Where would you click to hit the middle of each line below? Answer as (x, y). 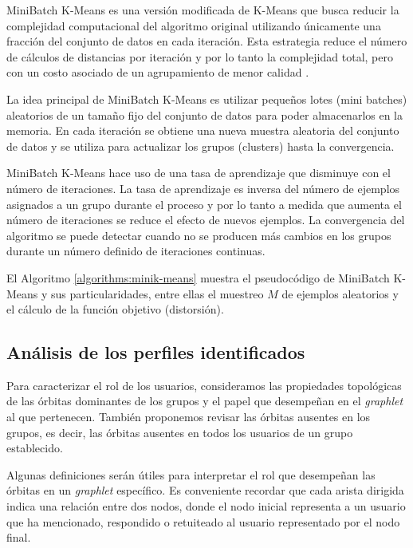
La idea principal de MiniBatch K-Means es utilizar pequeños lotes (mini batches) (207, 99)
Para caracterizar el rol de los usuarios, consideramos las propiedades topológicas (204, 385)
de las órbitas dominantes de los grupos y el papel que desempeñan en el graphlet (205, 401)
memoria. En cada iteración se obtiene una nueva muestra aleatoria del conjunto (203, 130)
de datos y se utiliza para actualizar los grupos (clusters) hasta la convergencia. (201, 146)
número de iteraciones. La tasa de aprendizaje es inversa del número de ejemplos (203, 188)
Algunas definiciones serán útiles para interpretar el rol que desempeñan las (191, 474)
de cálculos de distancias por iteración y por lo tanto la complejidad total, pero (200, 56)
